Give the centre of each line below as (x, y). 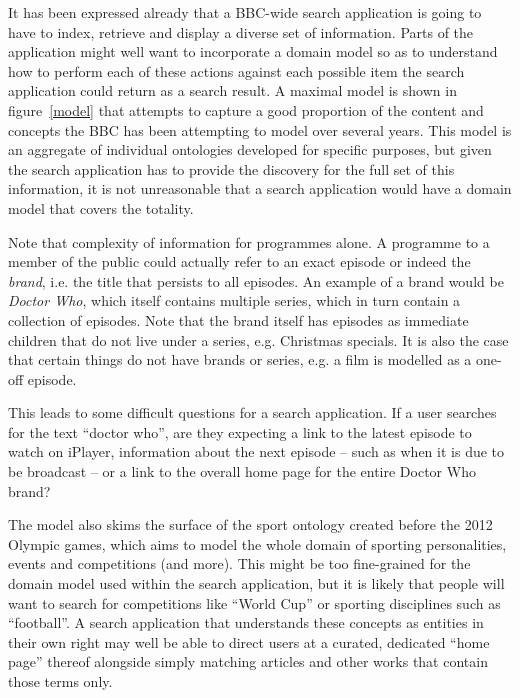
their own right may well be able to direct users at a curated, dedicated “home (249, 641)
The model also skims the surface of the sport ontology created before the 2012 (250, 524)
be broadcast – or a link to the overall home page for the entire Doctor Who (242, 471)
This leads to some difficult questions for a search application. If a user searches (252, 412)
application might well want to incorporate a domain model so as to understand (253, 51)
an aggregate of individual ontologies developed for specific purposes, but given (250, 149)
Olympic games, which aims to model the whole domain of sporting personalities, (257, 543)
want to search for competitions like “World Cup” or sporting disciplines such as (254, 602)
